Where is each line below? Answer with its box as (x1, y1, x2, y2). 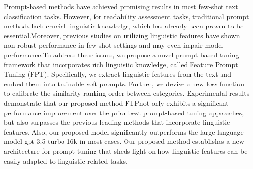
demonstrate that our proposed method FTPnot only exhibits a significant (4, 97, 229, 108)
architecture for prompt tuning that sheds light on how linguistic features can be (4, 145, 248, 156)
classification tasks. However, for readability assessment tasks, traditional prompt (4, 11, 249, 21)
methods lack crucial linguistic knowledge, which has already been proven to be (4, 21, 244, 31)
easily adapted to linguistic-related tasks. (4, 155, 127, 166)
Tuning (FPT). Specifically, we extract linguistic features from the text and (4, 69, 231, 79)
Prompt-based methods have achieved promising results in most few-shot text (4, 1, 238, 11)
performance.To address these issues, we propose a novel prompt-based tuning (4, 49, 239, 59)
